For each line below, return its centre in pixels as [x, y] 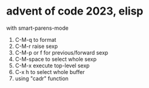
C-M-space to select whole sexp [56, 59]
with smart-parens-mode [37, 28]
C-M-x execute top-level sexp [52, 66]
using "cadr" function [42, 78]
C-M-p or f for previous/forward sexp [62, 52]
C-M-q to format [36, 39]
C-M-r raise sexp [36, 46]
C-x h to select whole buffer [50, 72]
